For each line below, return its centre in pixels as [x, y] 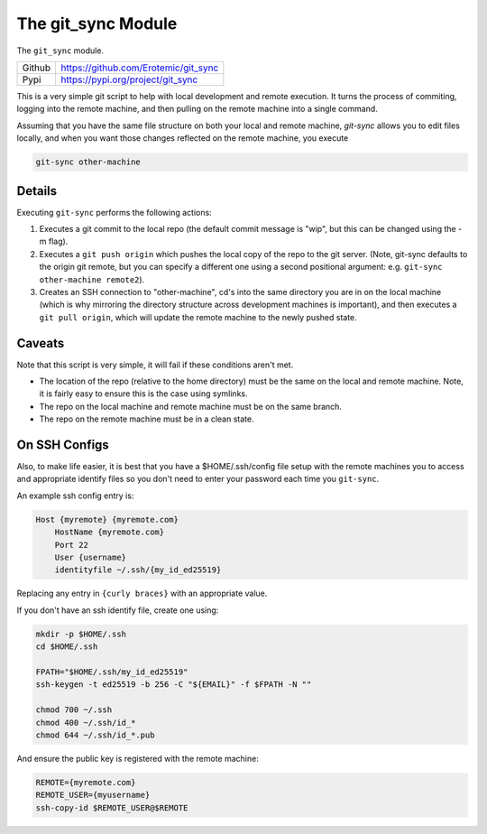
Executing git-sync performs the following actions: [114, 212]
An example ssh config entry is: [75, 496]
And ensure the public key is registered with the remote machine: [138, 758]
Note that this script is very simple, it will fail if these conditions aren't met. [155, 365]
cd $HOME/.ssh [67, 647]
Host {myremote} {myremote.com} [107, 519]
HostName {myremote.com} [110, 532]
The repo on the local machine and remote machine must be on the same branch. [191, 406]
